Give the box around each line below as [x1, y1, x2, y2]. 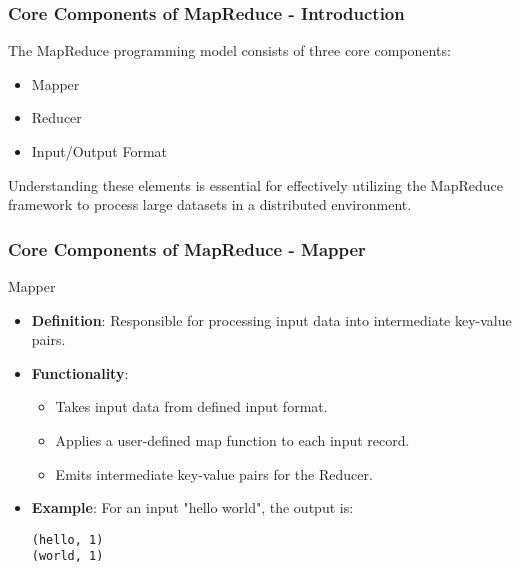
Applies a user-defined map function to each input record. [55, 429, 410, 450]
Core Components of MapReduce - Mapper [8, 236, 366, 261]
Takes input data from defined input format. [55, 396, 328, 417]
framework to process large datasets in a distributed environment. [8, 194, 412, 215]
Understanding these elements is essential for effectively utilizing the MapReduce [8, 174, 503, 195]
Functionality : [31, 362, 129, 383]
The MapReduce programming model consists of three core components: [8, 40, 451, 61]
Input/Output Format [31, 141, 168, 161]
